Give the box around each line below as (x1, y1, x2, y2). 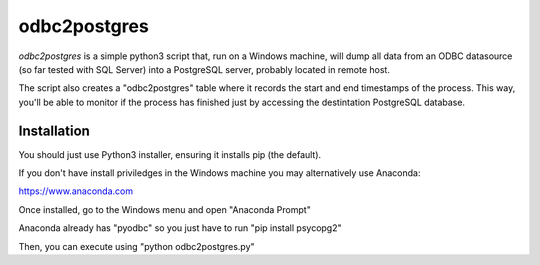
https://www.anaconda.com (18, 185, 134, 197)
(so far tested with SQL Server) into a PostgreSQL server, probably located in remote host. (18, 63, 390, 75)
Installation (18, 122, 90, 139)
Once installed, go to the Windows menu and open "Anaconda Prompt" (18, 203, 312, 215)
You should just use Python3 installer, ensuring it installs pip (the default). (18, 148, 322, 160)
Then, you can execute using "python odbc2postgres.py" (18, 240, 255, 252)
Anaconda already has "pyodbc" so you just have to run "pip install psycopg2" (18, 222, 342, 234)
